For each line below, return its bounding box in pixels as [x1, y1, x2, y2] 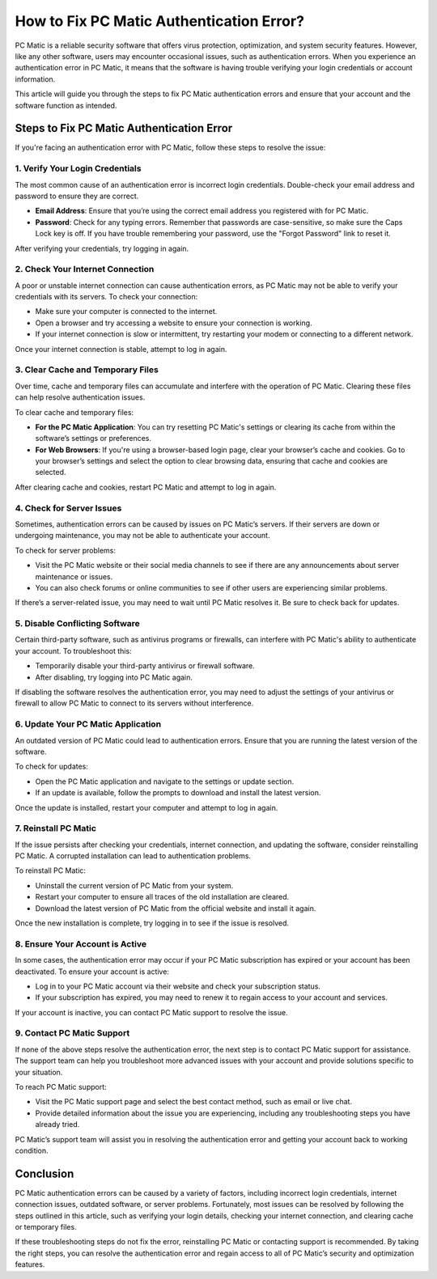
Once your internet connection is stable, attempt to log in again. [15, 344, 227, 354]
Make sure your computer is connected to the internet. [35, 307, 218, 316]
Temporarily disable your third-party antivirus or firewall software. [35, 661, 255, 671]
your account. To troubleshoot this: [15, 646, 133, 655]
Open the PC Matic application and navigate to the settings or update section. [35, 777, 295, 786]
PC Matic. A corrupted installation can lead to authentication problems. [15, 851, 251, 861]
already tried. [35, 1120, 80, 1129]
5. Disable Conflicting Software [15, 618, 141, 629]
